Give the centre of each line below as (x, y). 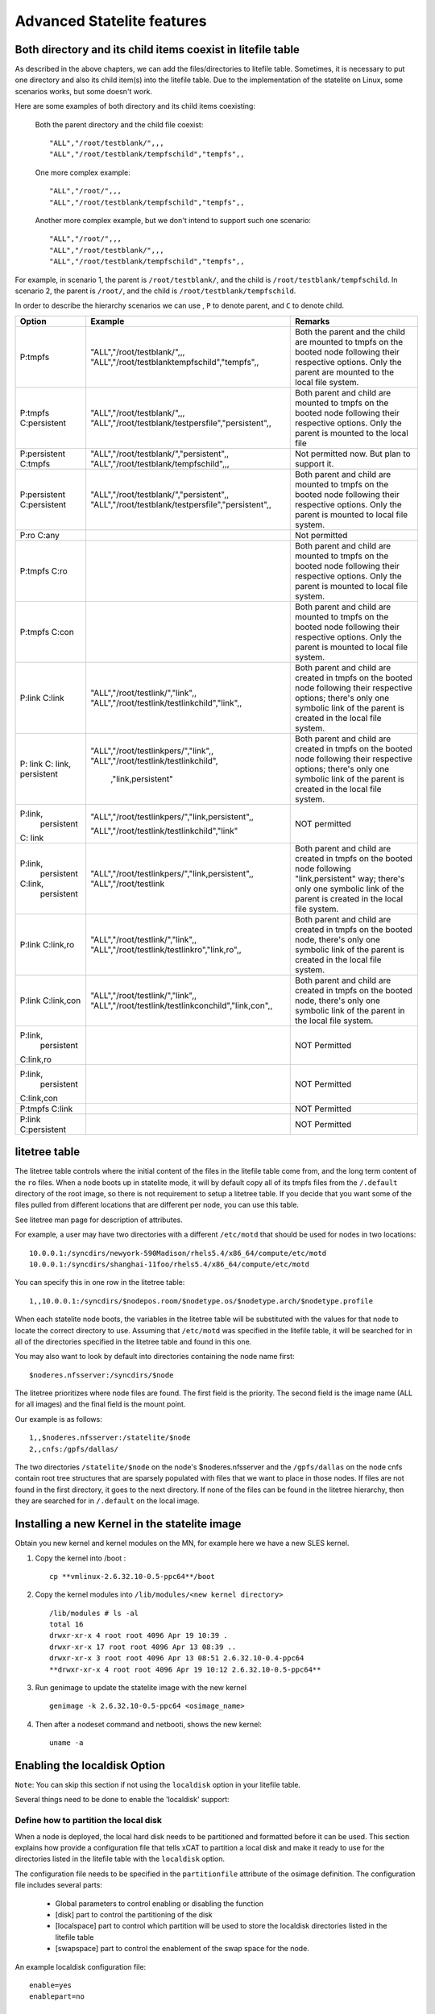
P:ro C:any (39, 535)
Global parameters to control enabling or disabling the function (159, 1903)
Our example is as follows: (58, 1419)
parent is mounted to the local (352, 433)
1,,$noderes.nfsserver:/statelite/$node (110, 1438)
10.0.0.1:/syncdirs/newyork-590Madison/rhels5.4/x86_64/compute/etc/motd (178, 1253)
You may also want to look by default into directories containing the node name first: (155, 1357)
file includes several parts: (58, 1885)
